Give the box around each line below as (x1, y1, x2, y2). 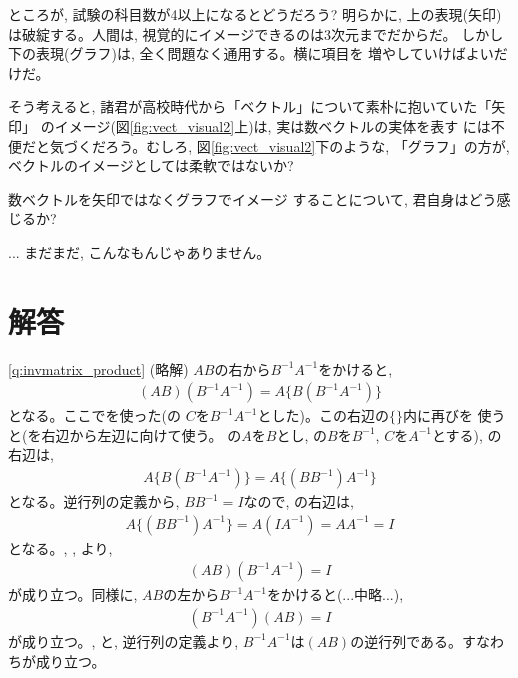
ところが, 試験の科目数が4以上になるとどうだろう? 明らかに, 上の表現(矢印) (8, 4, 502, 24)
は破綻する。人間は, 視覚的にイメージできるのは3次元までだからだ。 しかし (8, 23, 504, 44)
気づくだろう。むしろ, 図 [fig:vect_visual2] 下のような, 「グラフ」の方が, (49, 135, 510, 156)
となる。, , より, (8, 537, 113, 558)
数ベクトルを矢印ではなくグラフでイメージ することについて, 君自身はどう (8, 188, 497, 209)
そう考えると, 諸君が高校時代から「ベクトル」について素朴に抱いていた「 (8, 96, 492, 117)
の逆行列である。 (350, 630, 463, 651)
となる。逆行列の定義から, (8, 491, 180, 512)
